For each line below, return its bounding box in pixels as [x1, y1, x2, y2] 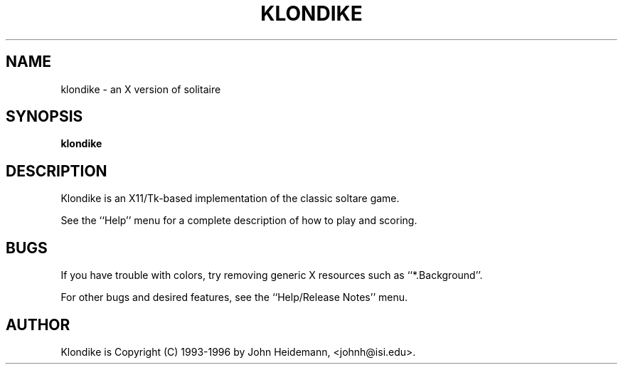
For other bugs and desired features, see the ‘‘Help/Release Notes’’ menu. [60, 291, 408, 304]
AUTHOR [6, 315, 70, 334]
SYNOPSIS [6, 107, 83, 126]
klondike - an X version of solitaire [60, 83, 221, 95]
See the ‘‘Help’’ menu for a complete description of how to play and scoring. [60, 214, 417, 227]
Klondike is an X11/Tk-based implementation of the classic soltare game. [60, 192, 400, 205]
